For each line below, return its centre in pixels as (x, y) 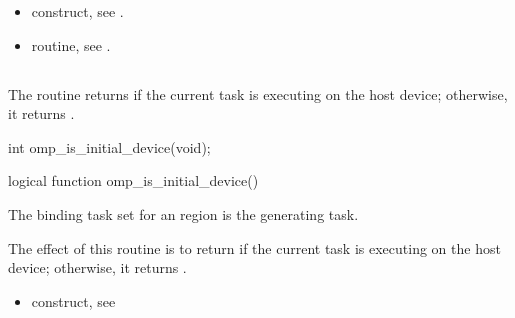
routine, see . (71, 44)
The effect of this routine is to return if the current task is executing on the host (254, 247)
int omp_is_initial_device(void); (109, 146)
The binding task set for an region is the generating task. (183, 213)
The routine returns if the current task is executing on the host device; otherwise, (258, 93)
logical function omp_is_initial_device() (133, 180)
